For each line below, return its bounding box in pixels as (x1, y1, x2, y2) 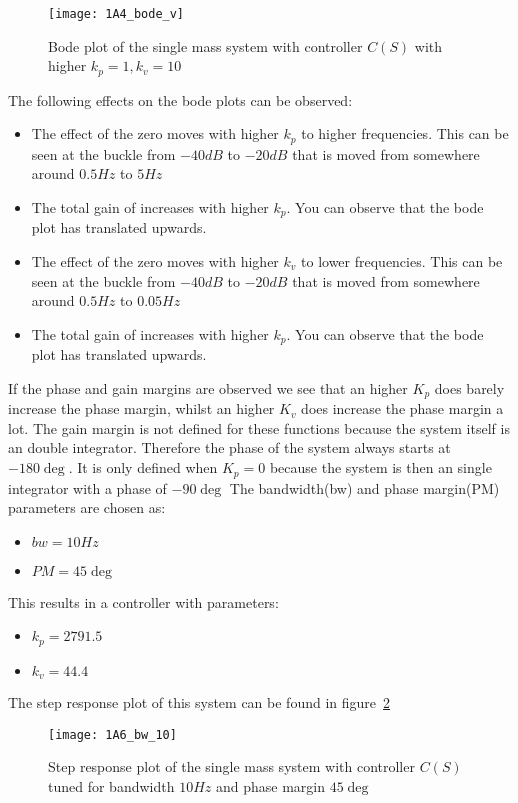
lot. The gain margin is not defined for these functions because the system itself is (8, 417, 510, 438)
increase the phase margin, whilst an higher (8, 398, 275, 419)
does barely (434, 377, 505, 398)
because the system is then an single (269, 457, 492, 478)
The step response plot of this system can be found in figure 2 (8, 692, 391, 713)
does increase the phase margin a (301, 398, 504, 419)
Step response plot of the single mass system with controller (48, 756, 415, 777)
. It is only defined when (68, 457, 218, 478)
